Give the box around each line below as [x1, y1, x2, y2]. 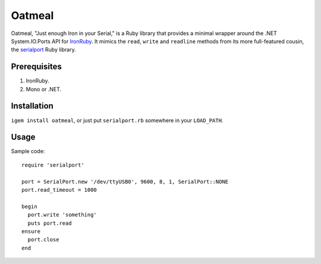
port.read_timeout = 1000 [21, 187, 97, 193]
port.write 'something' [27, 211, 97, 218]
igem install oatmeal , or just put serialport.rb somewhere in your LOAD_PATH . [11, 116, 224, 124]
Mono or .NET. [26, 85, 62, 93]
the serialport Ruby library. [11, 46, 77, 53]
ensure [21, 228, 41, 234]
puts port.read [27, 220, 72, 227]
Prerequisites [11, 62, 62, 72]
